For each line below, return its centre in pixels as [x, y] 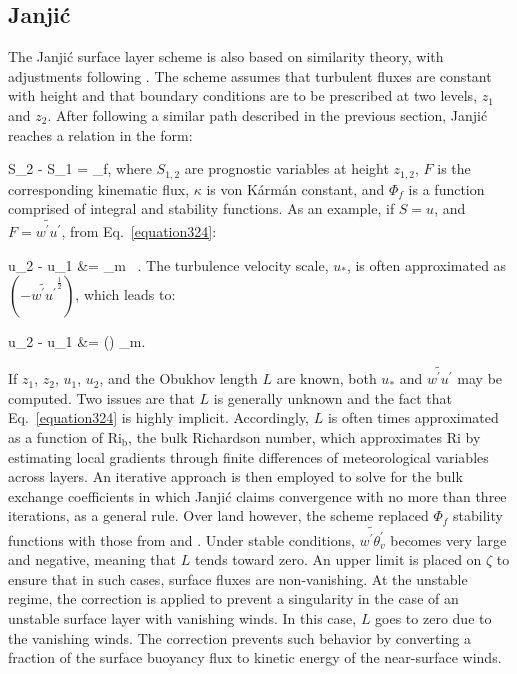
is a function [446, 188]
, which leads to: [125, 294]
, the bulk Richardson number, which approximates [285, 436]
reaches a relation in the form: [100, 134]
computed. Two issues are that [101, 397]
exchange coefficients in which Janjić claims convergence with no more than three [257, 495]
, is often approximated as [426, 264]
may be [480, 378]
